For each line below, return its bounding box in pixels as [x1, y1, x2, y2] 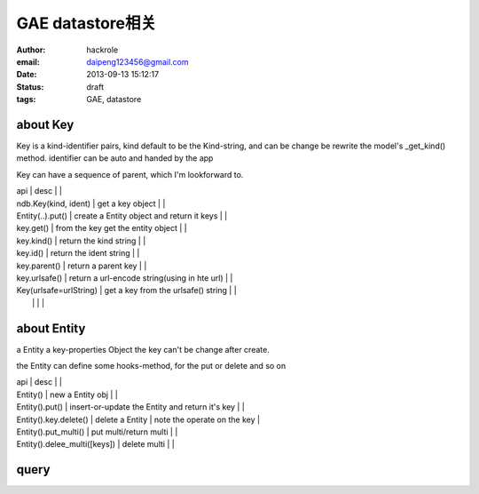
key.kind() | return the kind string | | [16, 235, 146, 246]
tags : [16, 94, 36, 105]
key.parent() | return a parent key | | [16, 260, 147, 271]
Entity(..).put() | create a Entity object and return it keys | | [16, 210, 228, 221]
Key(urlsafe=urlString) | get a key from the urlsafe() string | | [16, 285, 237, 296]
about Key [16, 116, 75, 132]
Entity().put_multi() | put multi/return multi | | [16, 426, 178, 437]
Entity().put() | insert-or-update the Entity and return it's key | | [16, 402, 246, 412]
